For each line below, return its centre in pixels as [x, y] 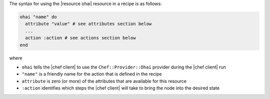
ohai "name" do [38, 17]
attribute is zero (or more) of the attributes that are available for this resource [104, 81]
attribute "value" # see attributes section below [88, 24]
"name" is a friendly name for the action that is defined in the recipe [92, 74]
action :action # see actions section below [80, 38]
